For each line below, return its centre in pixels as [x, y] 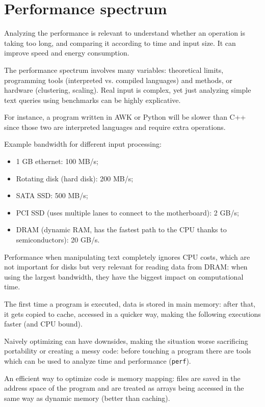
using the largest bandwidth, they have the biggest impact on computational [124, 276]
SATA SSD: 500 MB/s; [52, 195]
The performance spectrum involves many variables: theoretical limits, [114, 70]
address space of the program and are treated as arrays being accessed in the [124, 388]
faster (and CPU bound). [43, 324]
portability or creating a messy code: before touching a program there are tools [128, 351]
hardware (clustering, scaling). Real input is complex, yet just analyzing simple [128, 90]
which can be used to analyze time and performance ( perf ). [98, 360]
